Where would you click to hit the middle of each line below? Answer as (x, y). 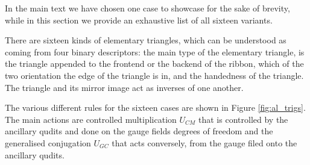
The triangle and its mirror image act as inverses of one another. (124, 87)
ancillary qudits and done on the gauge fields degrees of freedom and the (139, 131)
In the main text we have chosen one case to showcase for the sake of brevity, (147, 8)
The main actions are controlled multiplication (91, 119)
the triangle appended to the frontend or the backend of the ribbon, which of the (154, 64)
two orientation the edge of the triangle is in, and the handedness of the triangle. (154, 75)
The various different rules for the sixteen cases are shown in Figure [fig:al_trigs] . (155, 107)
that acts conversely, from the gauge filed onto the (204, 142)
